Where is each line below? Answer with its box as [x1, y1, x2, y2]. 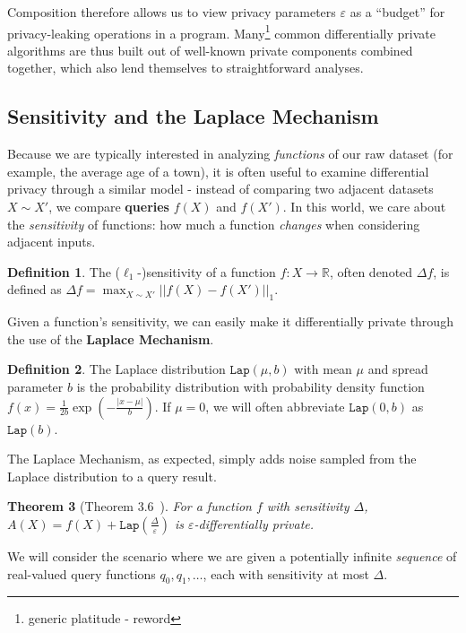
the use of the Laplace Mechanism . [7, 329, 214, 348]
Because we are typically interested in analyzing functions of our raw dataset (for [7, 144, 453, 163]
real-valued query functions [7, 564, 156, 583]
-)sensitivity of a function [137, 262, 276, 281]
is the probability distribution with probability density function [76, 377, 425, 395]
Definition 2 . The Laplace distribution [7, 360, 226, 378]
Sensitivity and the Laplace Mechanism [7, 102, 379, 130]
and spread [367, 360, 428, 378]
